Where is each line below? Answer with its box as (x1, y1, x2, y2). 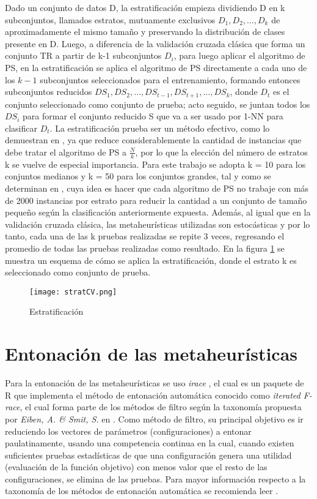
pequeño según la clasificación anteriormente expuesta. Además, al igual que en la (5, 206, 311, 219)
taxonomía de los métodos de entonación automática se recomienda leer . (5, 484, 279, 497)
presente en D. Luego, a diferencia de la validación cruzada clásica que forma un (5, 37, 305, 50)
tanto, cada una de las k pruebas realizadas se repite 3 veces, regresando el (5, 230, 285, 242)
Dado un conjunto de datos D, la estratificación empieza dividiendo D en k (5, 1, 285, 13)
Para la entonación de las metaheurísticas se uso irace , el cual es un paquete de (5, 377, 304, 389)
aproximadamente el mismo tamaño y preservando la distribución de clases (5, 25, 285, 38)
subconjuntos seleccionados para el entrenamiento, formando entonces (40, 73, 301, 86)
